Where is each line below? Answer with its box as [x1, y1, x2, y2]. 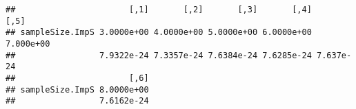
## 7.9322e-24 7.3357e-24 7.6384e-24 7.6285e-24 [6, 50, 312, 60]
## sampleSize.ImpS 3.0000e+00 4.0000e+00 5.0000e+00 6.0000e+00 [6, 27, 312, 38]
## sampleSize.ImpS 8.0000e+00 [6, 84, 149, 95]
